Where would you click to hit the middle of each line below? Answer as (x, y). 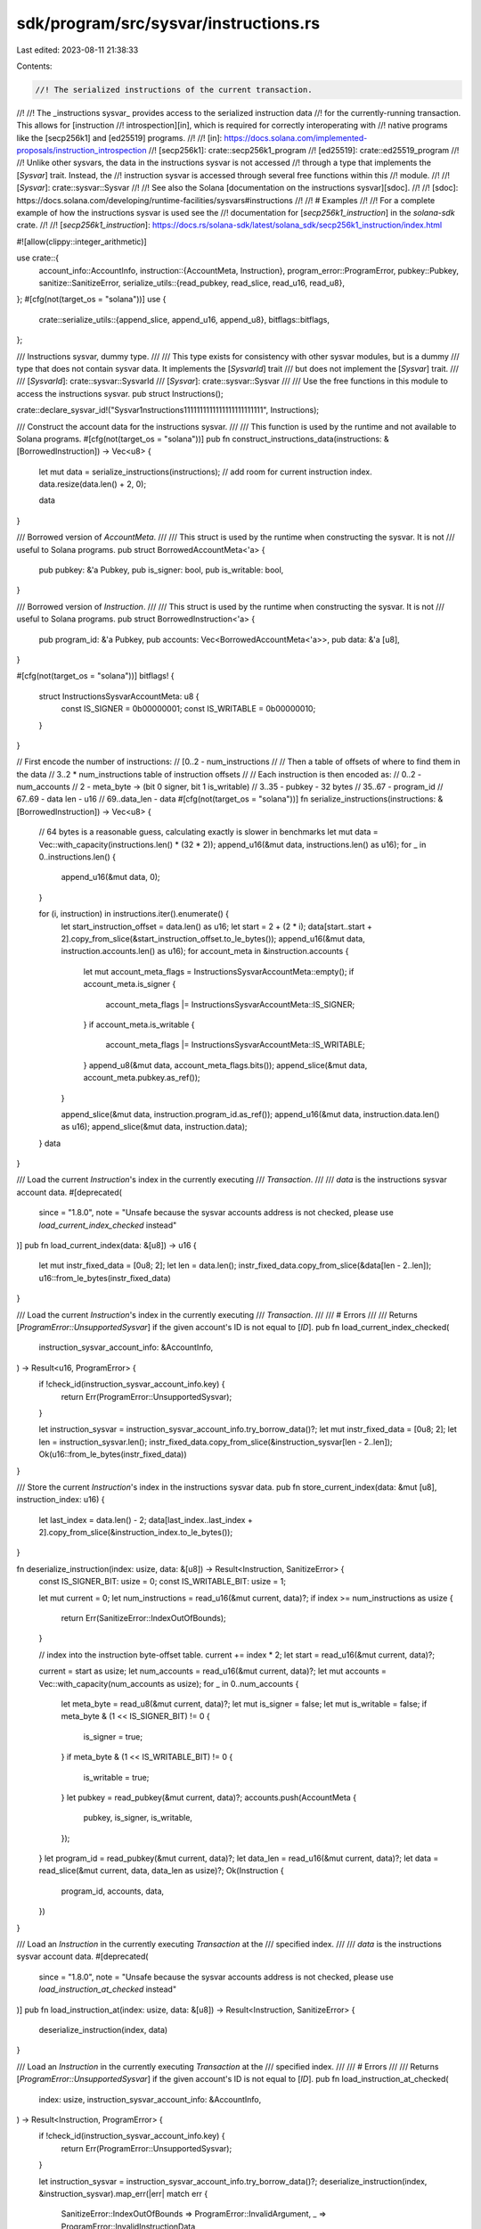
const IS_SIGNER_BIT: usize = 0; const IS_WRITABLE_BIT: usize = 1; (163, 1582)
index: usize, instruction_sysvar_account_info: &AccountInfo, (150, 2099)
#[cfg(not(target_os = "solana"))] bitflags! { (95, 676)
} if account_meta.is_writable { (139, 1024)
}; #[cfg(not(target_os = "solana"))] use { (91, 300)
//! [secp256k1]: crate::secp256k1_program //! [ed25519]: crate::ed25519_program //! (304, 151)
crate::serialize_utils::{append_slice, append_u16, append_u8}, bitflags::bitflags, (184, 319)
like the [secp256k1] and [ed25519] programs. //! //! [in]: (119, 137)
